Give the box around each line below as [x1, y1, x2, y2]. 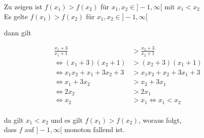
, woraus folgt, [138, 114, 182, 125]
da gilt [4, 114, 24, 125]
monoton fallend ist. [64, 124, 125, 135]
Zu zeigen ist [4, 1, 42, 11]
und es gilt [51, 114, 83, 125]
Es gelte [4, 11, 28, 21]
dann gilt [4, 28, 32, 38]
